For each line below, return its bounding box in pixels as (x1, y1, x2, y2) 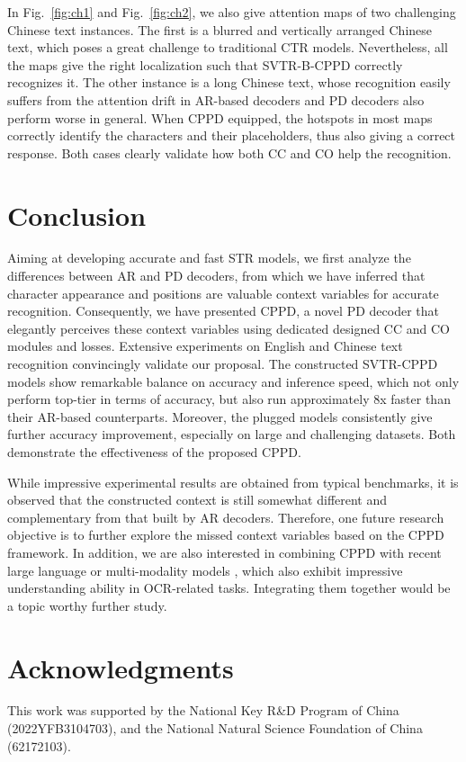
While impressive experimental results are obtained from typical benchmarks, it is (7, 472, 459, 491)
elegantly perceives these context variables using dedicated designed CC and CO (7, 318, 450, 337)
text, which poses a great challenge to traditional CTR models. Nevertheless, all (7, 38, 448, 57)
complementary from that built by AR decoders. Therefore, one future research (7, 507, 444, 526)
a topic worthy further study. (7, 596, 167, 614)
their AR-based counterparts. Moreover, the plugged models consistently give (7, 407, 433, 426)
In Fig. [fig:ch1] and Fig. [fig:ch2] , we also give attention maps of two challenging (7, 3, 456, 21)
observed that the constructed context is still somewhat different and (7, 490, 388, 509)
